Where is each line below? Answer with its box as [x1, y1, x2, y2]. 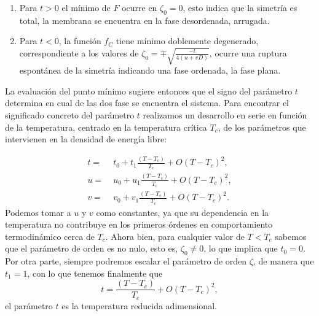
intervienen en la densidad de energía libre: [5, 133, 167, 145]
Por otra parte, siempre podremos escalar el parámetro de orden [5, 255, 247, 268]
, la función [58, 34, 101, 47]
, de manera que [253, 255, 314, 268]
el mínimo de [61, 1, 111, 13]
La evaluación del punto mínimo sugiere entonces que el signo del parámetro [5, 84, 293, 97]
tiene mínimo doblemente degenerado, [116, 34, 259, 47]
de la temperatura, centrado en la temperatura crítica [5, 120, 207, 133]
